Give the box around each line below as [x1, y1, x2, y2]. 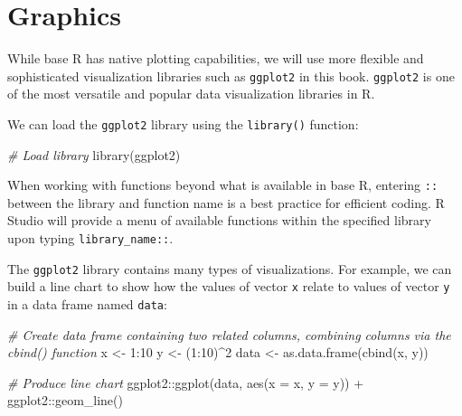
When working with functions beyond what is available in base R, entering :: [7, 175, 438, 194]
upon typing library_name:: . [7, 229, 174, 248]
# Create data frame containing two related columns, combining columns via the [7, 325, 451, 344]
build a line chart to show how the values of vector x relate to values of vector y [7, 277, 450, 296]
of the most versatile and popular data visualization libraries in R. [7, 84, 375, 103]
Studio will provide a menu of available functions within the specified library [7, 211, 431, 230]
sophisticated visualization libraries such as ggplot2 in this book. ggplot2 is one [7, 66, 455, 85]
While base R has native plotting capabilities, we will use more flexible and [7, 49, 424, 68]
